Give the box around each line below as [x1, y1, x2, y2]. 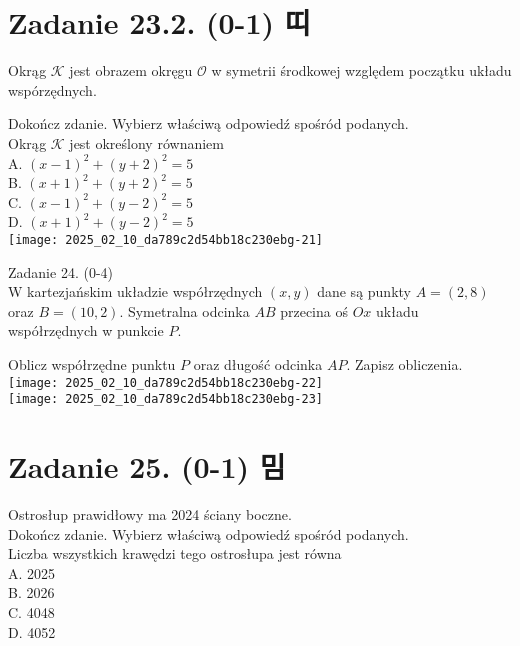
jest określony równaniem [69, 132, 224, 153]
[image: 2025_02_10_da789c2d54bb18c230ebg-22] [8, 375, 323, 390]
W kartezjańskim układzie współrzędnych [8, 281, 263, 302]
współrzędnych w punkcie [8, 320, 164, 341]
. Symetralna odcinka [119, 300, 250, 321]
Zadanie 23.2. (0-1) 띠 [8, 2, 311, 43]
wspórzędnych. [8, 79, 97, 100]
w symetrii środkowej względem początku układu [211, 60, 512, 81]
